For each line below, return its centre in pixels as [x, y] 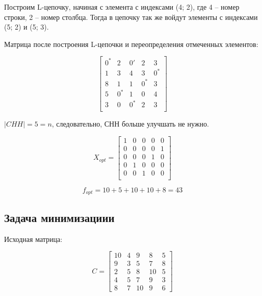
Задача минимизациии [59, 217]
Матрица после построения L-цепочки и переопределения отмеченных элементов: [131, 44]
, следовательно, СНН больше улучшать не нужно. [130, 124]
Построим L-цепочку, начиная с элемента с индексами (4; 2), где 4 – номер [122, 7]
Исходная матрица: [33, 239]
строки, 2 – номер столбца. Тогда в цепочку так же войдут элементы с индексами [131, 17]
